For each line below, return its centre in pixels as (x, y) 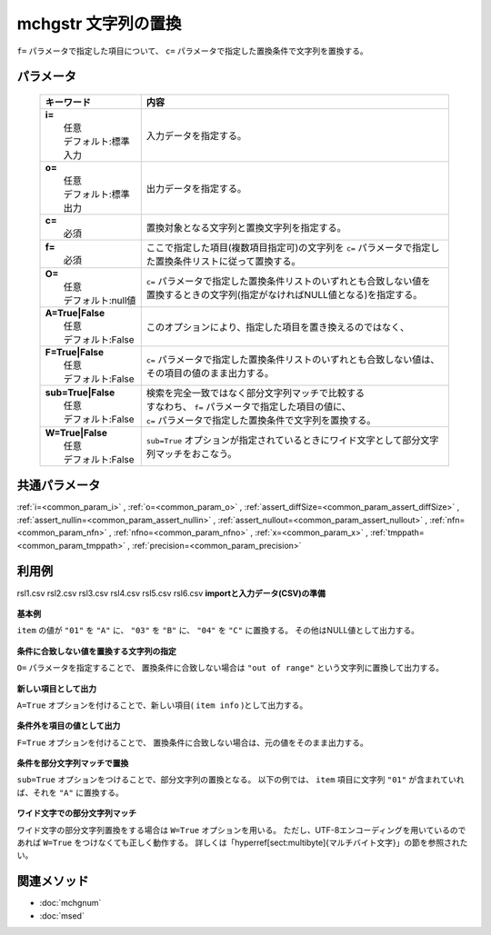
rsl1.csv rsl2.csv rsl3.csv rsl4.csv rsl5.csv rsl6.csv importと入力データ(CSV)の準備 (171, 593)
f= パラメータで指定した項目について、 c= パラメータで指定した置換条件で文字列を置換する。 (192, 51)
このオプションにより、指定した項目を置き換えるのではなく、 (278, 327)
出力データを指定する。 (196, 188)
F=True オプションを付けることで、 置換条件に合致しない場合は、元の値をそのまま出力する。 (192, 742)
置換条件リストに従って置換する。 (228, 261)
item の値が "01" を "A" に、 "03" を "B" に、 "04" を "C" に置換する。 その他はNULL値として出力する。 (218, 631)
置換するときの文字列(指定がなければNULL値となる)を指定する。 (284, 294)
